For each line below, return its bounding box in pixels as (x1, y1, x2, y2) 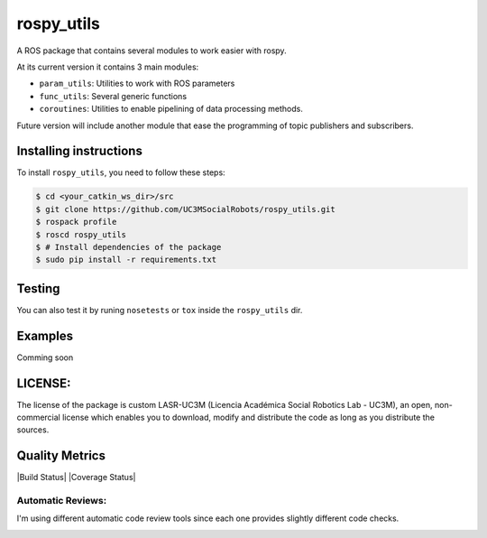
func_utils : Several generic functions (39, 90, 188, 101)
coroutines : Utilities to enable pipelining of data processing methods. (39, 104, 304, 115)
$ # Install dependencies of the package (35, 242, 222, 252)
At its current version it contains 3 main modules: (16, 61, 199, 72)
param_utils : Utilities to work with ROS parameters (39, 78, 235, 89)
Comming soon (16, 352, 74, 363)
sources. (16, 424, 50, 435)
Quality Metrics (16, 448, 106, 464)
